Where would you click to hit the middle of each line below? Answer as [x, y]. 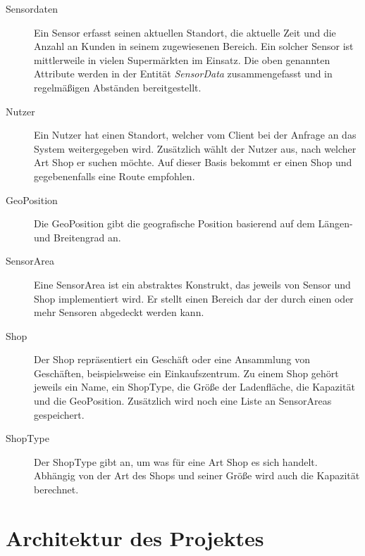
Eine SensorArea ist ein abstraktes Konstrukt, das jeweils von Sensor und [192, 284]
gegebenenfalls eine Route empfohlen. [115, 176]
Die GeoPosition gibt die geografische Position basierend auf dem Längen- [193, 223]
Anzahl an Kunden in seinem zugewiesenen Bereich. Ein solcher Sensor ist [194, 46]
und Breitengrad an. [78, 237]
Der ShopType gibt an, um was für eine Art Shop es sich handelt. [176, 461]
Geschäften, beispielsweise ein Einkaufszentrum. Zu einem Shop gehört [186, 373]
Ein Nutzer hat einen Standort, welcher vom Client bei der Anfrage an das [195, 135]
